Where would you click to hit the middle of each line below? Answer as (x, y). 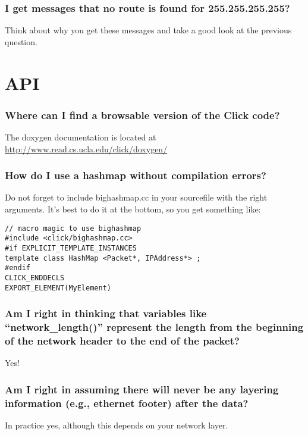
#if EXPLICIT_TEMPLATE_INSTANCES (71, 248)
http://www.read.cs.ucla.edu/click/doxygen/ (86, 148)
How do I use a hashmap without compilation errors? (136, 175)
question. (21, 41)
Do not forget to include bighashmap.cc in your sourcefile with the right (136, 197)
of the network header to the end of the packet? (122, 340)
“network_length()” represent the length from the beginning (154, 327)
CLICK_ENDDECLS (35, 278)
